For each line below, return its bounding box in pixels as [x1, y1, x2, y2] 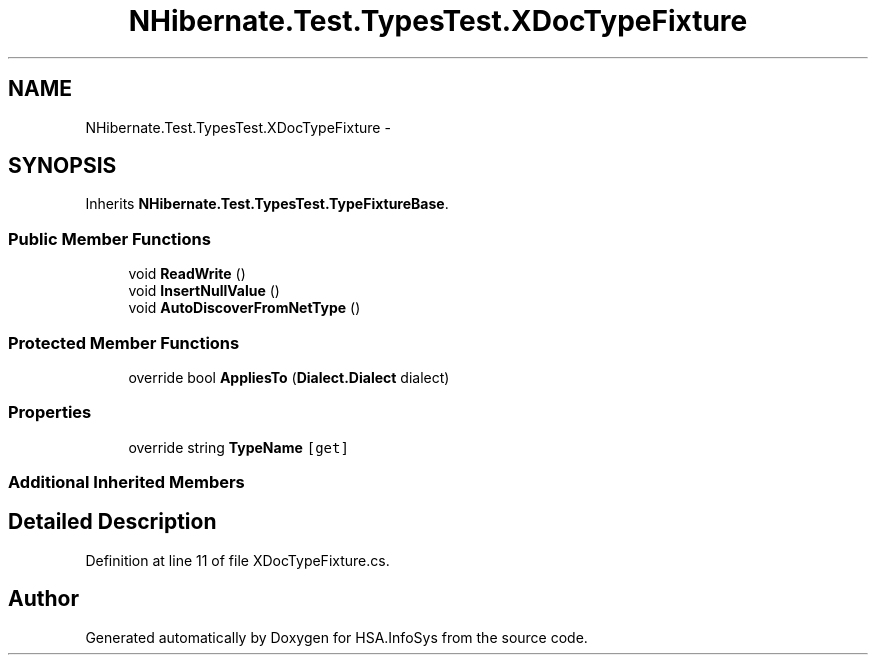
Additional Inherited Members [8, 472, 245, 493]
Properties [8, 402, 92, 423]
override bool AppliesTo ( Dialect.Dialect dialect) [128, 368, 450, 386]
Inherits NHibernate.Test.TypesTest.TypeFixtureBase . [85, 195, 449, 213]
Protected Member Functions [8, 332, 240, 353]
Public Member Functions [8, 228, 211, 249]
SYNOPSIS [8, 153, 117, 179]
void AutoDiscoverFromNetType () [128, 299, 361, 317]
